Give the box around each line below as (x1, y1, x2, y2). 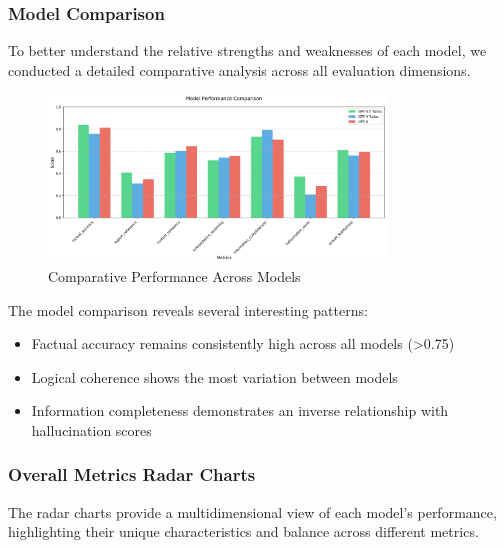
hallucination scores (31, 419, 152, 440)
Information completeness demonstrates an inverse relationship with (31, 400, 449, 421)
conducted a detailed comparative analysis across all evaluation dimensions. (8, 59, 471, 80)
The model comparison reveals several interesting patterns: (8, 299, 368, 320)
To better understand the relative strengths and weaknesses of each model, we (8, 40, 487, 61)
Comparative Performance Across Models (48, 265, 301, 286)
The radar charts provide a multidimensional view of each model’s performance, (8, 501, 497, 522)
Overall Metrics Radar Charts (8, 462, 256, 487)
